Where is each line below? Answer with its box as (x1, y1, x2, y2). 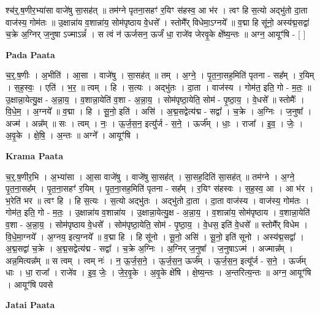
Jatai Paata (6, 298, 55, 311)
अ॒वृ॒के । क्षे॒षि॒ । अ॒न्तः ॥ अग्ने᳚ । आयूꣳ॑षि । (6, 129, 139, 141)
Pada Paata (6, 48, 55, 61)
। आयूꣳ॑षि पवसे (6, 277, 53, 290)
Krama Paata (6, 149, 63, 162)
